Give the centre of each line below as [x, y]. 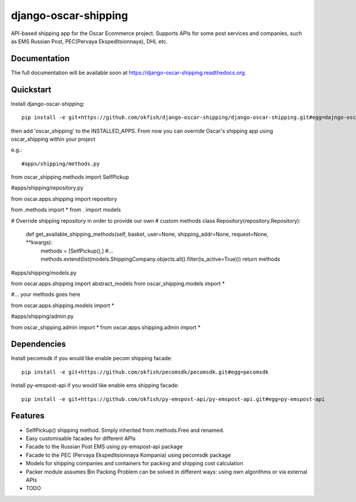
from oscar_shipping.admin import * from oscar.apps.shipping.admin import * [106, 327]
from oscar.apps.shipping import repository [64, 198]
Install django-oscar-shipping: [48, 103]
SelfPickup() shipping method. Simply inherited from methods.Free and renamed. [125, 430]
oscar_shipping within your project [53, 139]
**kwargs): [39, 242]
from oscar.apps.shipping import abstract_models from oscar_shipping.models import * [118, 283]
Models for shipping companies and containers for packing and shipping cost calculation [134, 463]
